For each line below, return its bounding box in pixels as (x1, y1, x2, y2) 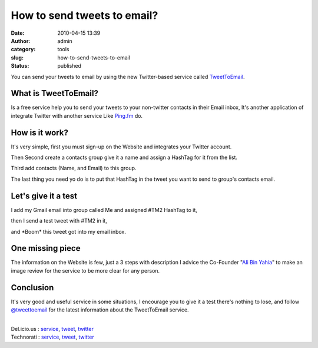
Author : (11, 37, 31, 44)
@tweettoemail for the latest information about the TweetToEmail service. (11, 306, 189, 313)
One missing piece (11, 243, 81, 253)
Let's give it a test (11, 191, 78, 201)
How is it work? (11, 127, 69, 138)
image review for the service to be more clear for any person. (11, 267, 160, 274)
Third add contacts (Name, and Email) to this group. (11, 165, 137, 172)
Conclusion (11, 283, 54, 293)
